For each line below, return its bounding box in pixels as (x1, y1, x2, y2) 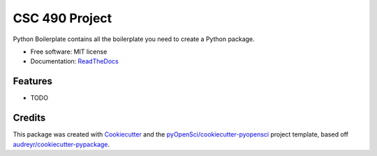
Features (13, 75, 52, 87)
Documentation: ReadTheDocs (30, 57, 119, 65)
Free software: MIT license (30, 47, 108, 56)
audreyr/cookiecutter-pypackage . (13, 140, 110, 148)
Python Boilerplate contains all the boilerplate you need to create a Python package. (13, 35, 255, 43)
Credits (13, 112, 46, 124)
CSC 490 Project (13, 10, 112, 26)
